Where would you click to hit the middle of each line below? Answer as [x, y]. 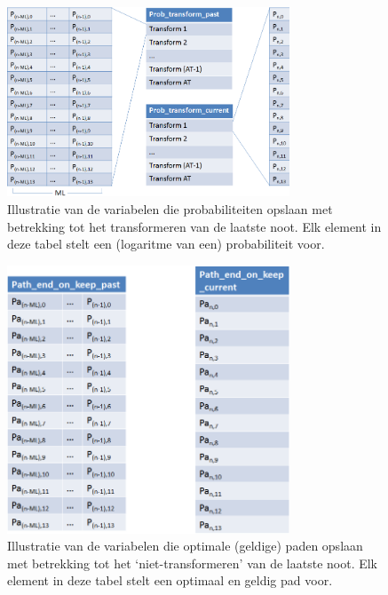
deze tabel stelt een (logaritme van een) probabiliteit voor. [166, 244]
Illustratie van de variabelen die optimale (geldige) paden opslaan [185, 546]
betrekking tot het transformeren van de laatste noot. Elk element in [194, 226]
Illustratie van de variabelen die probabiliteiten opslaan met [170, 208]
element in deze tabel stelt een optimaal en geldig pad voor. [170, 580]
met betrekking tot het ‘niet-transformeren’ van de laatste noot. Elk [193, 563]
